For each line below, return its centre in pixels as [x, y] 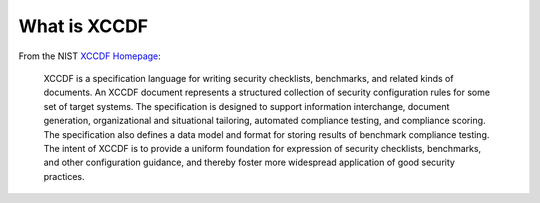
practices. [64, 176]
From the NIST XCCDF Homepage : [90, 56]
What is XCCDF [83, 26]
